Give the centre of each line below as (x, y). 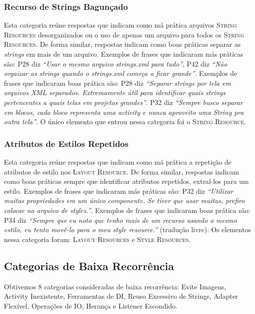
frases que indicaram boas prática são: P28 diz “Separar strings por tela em (117, 83)
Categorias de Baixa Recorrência (89, 265)
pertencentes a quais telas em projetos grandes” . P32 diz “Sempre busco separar (124, 102)
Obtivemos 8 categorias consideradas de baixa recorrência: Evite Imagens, (115, 286)
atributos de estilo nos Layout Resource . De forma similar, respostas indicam (122, 171)
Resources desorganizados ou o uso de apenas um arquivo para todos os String (124, 34)
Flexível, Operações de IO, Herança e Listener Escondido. (91, 305)
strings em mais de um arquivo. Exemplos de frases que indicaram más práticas (124, 54)
